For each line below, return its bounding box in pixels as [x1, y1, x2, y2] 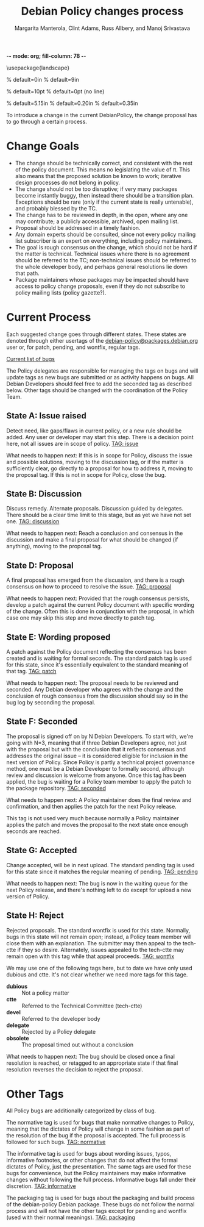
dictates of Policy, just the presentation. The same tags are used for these [6, 1163, 192, 1170]
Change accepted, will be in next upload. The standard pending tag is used [6, 861, 195, 868]
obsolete [6, 1034, 29, 1042]
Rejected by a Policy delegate [21, 1028, 96, 1035]
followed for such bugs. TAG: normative [6, 1139, 106, 1146]
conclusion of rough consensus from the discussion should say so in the [6, 692, 188, 699]
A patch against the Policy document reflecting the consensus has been [6, 648, 187, 656]
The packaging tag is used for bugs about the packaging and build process [6, 1194, 195, 1202]
